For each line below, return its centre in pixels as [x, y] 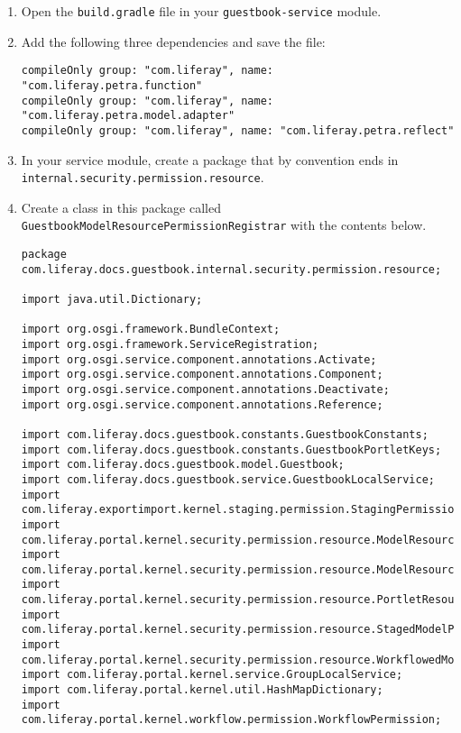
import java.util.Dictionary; [112, 299]
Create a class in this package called [121, 207]
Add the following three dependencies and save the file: [173, 41]
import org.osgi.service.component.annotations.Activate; [199, 359]
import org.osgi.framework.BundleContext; [151, 330]
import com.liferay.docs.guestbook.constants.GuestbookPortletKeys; [231, 449]
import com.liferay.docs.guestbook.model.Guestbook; [183, 465]
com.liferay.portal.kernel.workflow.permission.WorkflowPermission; [231, 720]
